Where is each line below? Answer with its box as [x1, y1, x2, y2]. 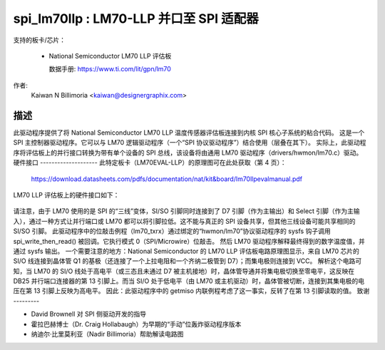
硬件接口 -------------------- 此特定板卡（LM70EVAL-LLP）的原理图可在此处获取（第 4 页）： [13, 158, 287, 167]
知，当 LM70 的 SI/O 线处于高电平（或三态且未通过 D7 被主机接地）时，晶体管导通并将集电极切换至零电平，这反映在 [13, 267, 355, 275]
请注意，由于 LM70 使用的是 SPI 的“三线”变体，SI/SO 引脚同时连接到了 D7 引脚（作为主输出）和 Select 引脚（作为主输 [13, 207, 360, 215]
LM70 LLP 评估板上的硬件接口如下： [13, 190, 120, 199]
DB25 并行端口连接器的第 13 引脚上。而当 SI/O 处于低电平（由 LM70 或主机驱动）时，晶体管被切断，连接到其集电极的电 [13, 277, 365, 285]
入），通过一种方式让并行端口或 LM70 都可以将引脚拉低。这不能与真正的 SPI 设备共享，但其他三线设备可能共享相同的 [13, 217, 356, 225]
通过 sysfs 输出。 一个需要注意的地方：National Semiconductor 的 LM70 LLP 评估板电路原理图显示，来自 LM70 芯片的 [13, 247, 359, 255]
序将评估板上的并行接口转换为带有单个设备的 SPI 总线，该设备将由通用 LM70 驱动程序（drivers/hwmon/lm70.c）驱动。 [13, 148, 363, 157]
